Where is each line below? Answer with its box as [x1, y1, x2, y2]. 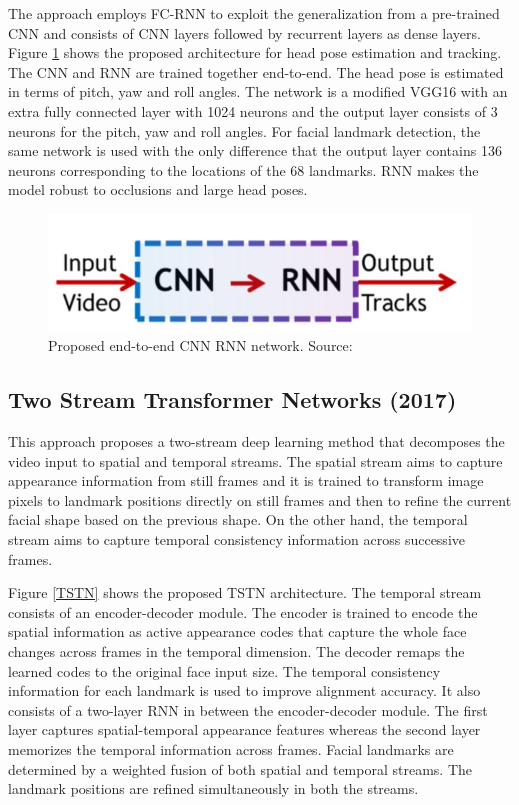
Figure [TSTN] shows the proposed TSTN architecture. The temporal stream [8, 582, 482, 603]
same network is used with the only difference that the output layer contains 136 [8, 140, 502, 161]
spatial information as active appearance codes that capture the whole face [8, 621, 467, 642]
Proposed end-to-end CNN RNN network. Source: [48, 335, 353, 356]
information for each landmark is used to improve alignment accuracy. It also [8, 680, 481, 701]
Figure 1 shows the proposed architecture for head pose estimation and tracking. [8, 42, 502, 63]
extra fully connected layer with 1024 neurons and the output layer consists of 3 [8, 100, 498, 121]
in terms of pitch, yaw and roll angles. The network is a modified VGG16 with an [8, 81, 508, 102]
